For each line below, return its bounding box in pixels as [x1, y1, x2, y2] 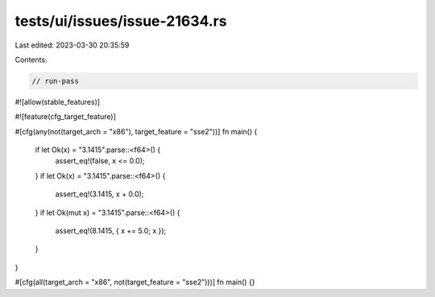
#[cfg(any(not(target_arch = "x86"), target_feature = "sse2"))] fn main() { [14, 126, 258, 136]
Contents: [14, 55, 48, 64]
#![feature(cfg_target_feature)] [14, 112, 116, 122]
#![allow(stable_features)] [14, 97, 101, 106]
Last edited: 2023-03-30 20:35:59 [14, 40, 130, 50]
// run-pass [31, 76, 80, 85]
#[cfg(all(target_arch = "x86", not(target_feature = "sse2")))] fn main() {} [14, 278, 255, 287]
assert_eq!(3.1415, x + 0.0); [55, 189, 144, 199]
